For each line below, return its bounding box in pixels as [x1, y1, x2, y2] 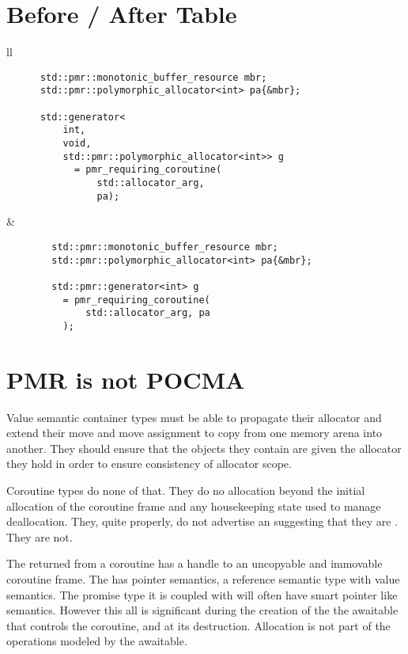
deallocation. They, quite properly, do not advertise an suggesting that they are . [6, 513, 399, 530]
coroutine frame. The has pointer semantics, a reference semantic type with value [6, 570, 400, 587]
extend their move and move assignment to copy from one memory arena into [6, 424, 383, 441]
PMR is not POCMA [6, 363, 245, 395]
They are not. [6, 528, 73, 545]
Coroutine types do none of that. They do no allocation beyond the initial [6, 481, 365, 498]
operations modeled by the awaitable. [6, 633, 187, 649]
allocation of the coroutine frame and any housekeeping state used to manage [6, 497, 381, 514]
